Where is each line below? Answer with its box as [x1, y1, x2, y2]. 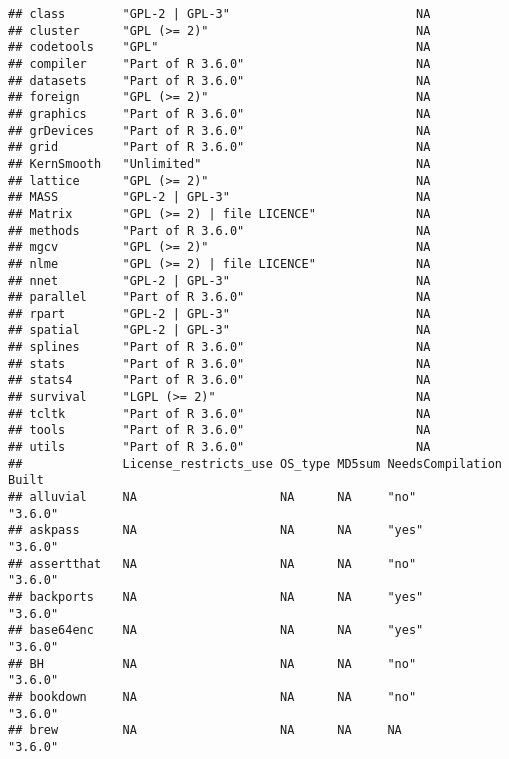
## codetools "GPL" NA [8, 40, 431, 55]
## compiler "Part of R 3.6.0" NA [8, 56, 431, 71]
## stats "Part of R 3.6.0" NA [8, 356, 431, 371]
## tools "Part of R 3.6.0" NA [8, 423, 431, 438]
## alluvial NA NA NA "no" [8, 490, 417, 505]
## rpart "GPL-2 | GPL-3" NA [8, 306, 431, 321]
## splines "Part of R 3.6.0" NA [8, 340, 431, 355]
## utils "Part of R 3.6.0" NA [8, 440, 431, 455]
